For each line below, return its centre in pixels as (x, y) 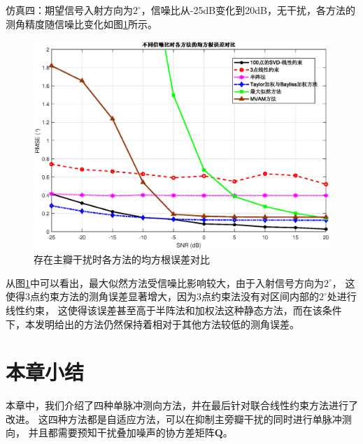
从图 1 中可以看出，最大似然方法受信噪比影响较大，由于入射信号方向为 (165, 282)
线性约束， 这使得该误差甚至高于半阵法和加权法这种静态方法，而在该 (164, 310)
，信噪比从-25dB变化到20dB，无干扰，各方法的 (248, 10)
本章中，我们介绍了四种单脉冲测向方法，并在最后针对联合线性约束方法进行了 (182, 405)
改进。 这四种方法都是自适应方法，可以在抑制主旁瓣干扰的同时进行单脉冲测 (179, 419)
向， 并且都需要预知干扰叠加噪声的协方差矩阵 (110, 432)
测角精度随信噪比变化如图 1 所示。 (81, 23)
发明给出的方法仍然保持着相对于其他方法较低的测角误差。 (167, 324)
